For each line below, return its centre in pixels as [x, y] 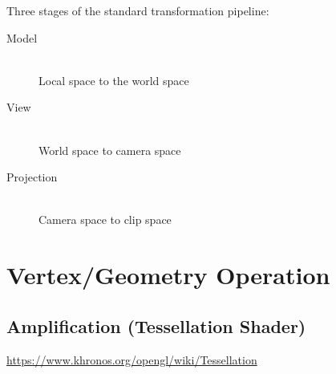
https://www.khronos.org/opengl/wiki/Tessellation [132, 359]
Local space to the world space [114, 80]
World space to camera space [110, 150]
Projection [32, 177]
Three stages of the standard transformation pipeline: [138, 10]
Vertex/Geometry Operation [168, 275]
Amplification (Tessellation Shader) [156, 325]
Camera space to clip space [105, 220]
